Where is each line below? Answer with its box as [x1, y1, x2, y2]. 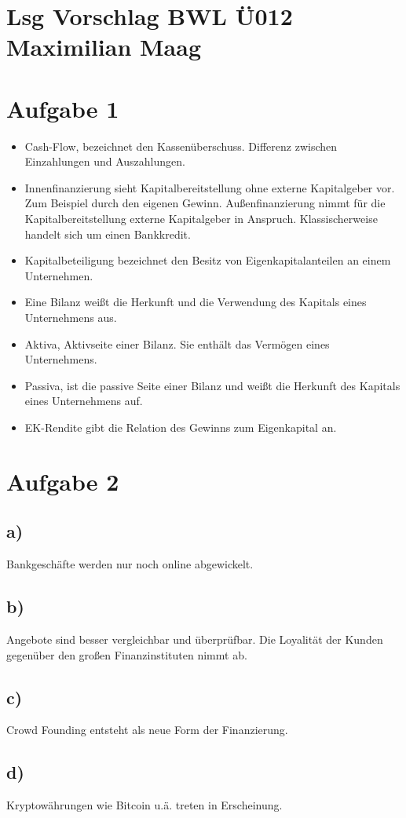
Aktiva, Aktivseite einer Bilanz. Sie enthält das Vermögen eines [24, 335, 330, 352]
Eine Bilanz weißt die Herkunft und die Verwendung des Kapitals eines [24, 294, 367, 310]
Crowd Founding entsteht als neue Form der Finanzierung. [6, 721, 288, 738]
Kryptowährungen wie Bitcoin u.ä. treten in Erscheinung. [6, 797, 283, 813]
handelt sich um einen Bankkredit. [24, 225, 191, 242]
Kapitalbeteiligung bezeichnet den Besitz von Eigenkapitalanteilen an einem [24, 252, 391, 268]
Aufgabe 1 [6, 92, 119, 124]
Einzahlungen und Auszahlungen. [24, 153, 185, 170]
